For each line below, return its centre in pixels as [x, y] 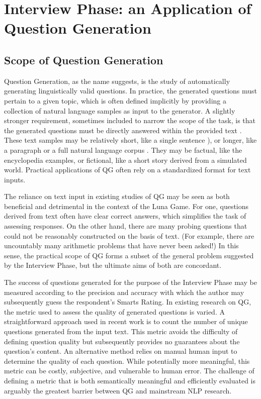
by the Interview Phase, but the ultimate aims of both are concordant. [113, 265]
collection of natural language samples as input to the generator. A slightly [120, 110]
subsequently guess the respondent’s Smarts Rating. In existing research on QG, [128, 302]
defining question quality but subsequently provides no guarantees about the [122, 341]
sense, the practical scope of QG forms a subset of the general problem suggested [129, 255]
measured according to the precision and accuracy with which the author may [124, 292]
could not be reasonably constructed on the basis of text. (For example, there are [129, 235]
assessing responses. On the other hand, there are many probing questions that [126, 226]
